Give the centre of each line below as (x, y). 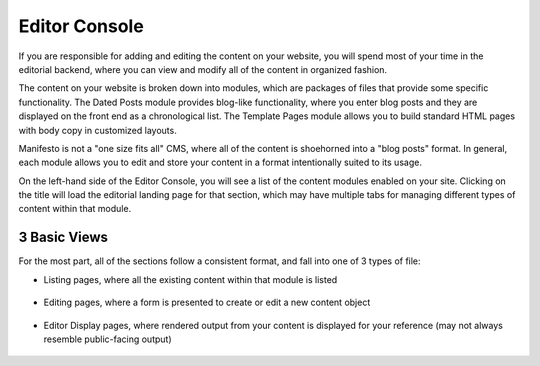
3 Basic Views (63, 237)
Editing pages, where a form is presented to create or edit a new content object (207, 302)
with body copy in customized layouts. (97, 130)
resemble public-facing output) (107, 339)
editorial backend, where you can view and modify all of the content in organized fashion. (203, 69)
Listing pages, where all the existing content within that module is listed (190, 279)
